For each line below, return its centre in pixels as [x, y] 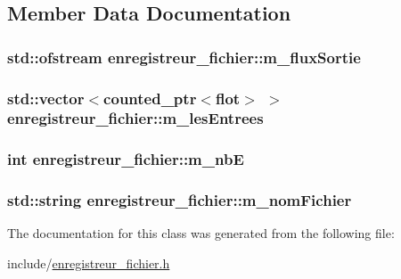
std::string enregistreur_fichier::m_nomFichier [180, 200]
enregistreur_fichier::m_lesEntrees [135, 118]
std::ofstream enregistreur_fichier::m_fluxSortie [184, 57]
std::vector [46, 98]
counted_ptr [150, 98]
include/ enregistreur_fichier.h [89, 263]
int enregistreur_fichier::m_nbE [126, 159]
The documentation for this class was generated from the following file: [201, 233]
